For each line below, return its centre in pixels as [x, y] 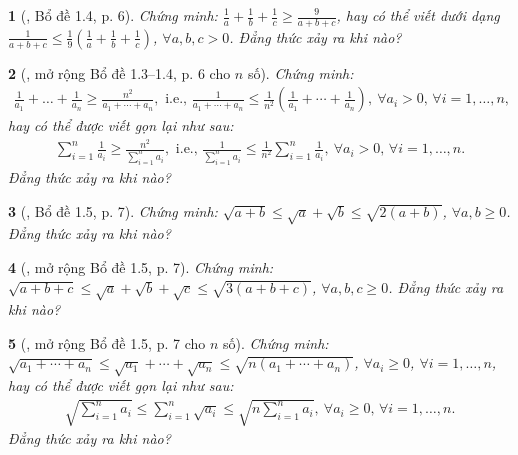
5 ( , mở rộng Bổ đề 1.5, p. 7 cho [107, 342]
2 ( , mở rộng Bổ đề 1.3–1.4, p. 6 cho [119, 72]
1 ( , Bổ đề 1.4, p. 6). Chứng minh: [113, 15]
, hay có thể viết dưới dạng [418, 15]
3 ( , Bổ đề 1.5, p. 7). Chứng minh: [113, 210]
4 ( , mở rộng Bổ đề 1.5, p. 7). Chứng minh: [141, 266]
